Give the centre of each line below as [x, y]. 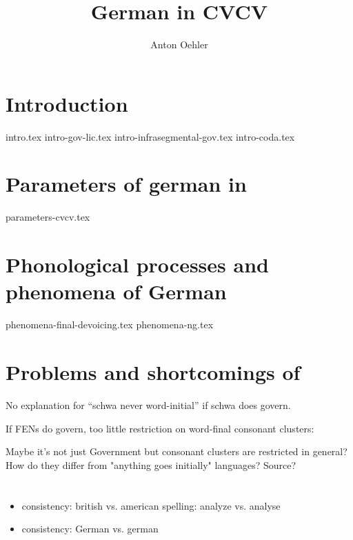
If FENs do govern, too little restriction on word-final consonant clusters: [160, 428]
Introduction [67, 103]
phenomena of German [116, 291]
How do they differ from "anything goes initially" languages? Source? [151, 464]
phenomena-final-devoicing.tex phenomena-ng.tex [110, 324]
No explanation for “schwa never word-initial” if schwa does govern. [148, 405]
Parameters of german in [126, 184]
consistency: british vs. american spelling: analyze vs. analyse [151, 505]
